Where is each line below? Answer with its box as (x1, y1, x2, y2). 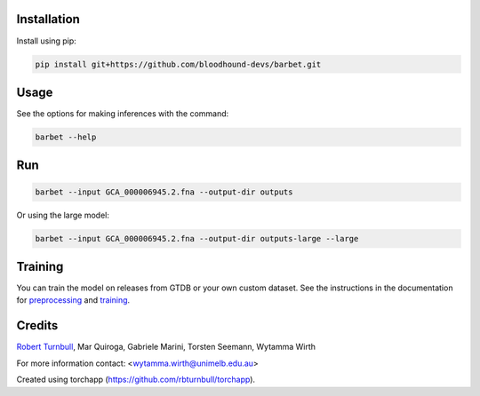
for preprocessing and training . (16, 295, 131, 305)
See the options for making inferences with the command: (16, 108, 229, 119)
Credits (16, 318, 59, 333)
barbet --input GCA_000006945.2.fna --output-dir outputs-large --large (35, 234, 359, 243)
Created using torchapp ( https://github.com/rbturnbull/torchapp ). (16, 374, 256, 385)
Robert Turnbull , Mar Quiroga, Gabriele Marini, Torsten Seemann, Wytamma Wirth (16, 342, 316, 352)
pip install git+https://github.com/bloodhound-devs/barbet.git (35, 59, 322, 69)
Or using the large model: (16, 210, 110, 220)
